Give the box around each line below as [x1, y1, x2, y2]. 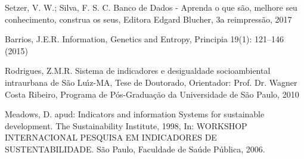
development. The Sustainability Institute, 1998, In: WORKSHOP [5, 119, 247, 132]
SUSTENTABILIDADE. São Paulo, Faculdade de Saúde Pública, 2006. [5, 142, 265, 155]
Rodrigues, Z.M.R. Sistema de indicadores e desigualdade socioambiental [5, 64, 271, 77]
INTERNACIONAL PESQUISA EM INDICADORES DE [5, 131, 217, 144]
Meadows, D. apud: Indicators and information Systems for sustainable [5, 108, 265, 120]
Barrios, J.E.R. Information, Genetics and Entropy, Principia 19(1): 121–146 [5, 33, 284, 45]
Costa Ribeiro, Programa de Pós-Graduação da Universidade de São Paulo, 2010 [5, 88, 299, 100]
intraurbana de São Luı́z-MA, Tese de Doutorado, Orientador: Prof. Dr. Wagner [5, 76, 297, 88]
